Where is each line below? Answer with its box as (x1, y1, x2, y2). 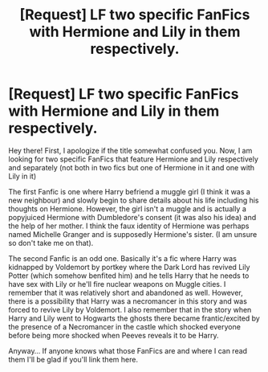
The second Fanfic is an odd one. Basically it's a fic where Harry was (8, 253, 237, 263)
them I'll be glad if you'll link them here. (8, 354, 139, 364)
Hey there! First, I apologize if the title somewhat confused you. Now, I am (8, 145, 253, 155)
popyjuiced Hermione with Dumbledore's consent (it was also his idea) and (8, 212, 257, 222)
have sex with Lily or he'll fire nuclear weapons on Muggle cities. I (8, 279, 226, 288)
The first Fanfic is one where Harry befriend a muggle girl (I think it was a (8, 186, 251, 196)
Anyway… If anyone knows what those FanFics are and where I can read (8, 345, 247, 355)
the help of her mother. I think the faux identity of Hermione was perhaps (8, 221, 250, 231)
